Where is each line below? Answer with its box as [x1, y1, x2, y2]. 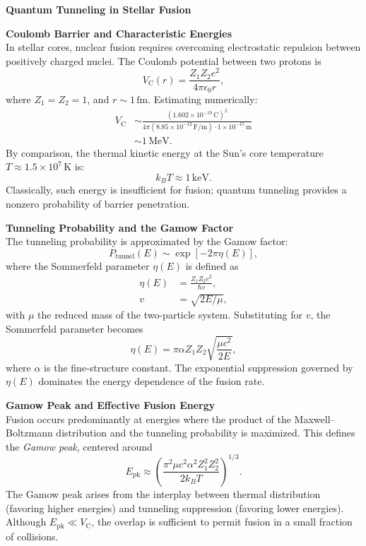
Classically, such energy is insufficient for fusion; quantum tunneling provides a [6, 182, 347, 197]
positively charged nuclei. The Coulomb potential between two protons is [6, 53, 321, 68]
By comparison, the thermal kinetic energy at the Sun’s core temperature [6, 145, 324, 160]
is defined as [185, 258, 239, 273]
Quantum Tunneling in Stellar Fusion [6, 2, 191, 16]
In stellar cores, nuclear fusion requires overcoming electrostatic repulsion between [6, 40, 361, 54]
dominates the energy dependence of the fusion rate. [38, 374, 265, 388]
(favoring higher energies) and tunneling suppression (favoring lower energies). [6, 500, 344, 515]
